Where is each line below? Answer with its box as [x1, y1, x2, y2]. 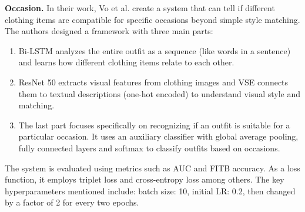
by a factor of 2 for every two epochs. [5, 196, 139, 208]
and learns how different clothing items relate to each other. [18, 56, 234, 68]
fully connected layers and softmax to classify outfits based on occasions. [18, 141, 280, 154]
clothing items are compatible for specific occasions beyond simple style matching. [5, 13, 300, 25]
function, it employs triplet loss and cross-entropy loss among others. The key [5, 173, 284, 185]
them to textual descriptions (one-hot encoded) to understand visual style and [18, 87, 301, 100]
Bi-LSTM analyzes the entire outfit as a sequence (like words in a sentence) [18, 44, 291, 57]
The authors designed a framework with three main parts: [5, 25, 213, 37]
